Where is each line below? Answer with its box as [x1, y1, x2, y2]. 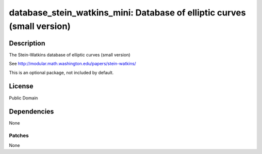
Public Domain [9, 95, 38, 101]
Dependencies [9, 108, 54, 116]
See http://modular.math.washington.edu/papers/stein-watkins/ [9, 61, 136, 67]
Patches [9, 132, 29, 139]
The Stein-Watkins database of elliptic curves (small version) [9, 52, 131, 57]
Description [9, 39, 46, 47]
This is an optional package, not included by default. [9, 70, 114, 75]
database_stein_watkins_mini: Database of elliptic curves [9, 7, 246, 18]
